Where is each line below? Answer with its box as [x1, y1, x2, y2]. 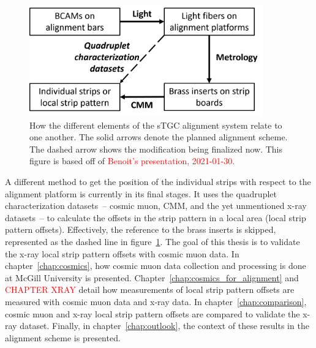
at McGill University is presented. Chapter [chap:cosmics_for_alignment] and [5, 271, 299, 284]
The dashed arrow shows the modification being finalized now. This [29, 142, 282, 155]
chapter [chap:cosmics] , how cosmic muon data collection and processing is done [5, 259, 306, 272]
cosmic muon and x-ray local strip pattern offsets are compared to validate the [5, 307, 300, 320]
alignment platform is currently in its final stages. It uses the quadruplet [5, 187, 277, 200]
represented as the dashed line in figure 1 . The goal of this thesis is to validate [5, 235, 300, 248]
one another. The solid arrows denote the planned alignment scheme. [29, 130, 288, 143]
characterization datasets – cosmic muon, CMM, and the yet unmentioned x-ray [5, 199, 307, 212]
